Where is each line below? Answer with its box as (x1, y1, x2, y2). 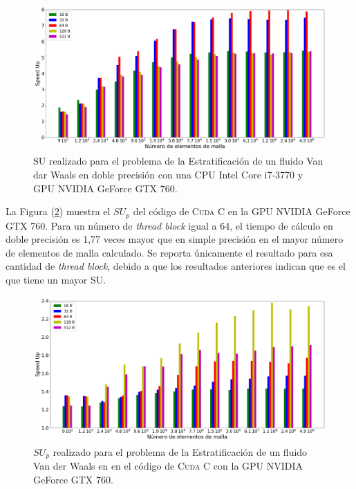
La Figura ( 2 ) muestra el (6, 204, 111, 219)
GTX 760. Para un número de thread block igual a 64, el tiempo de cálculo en (6, 218, 333, 232)
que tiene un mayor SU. (6, 272, 106, 286)
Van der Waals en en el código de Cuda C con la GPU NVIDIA (33, 459, 303, 473)
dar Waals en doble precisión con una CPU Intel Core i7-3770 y (33, 167, 303, 181)
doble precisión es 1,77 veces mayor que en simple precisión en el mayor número (6, 232, 344, 246)
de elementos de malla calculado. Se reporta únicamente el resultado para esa (6, 245, 333, 259)
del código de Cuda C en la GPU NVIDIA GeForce (133, 204, 350, 219)
